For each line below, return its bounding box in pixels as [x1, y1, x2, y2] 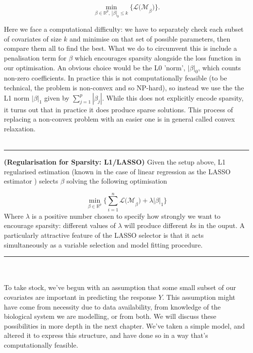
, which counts [198, 62, 241, 72]
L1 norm [4, 92, 30, 103]
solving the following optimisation [66, 176, 167, 186]
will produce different [124, 220, 188, 230]
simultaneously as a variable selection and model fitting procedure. [4, 239, 203, 249]
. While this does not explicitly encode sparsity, [102, 92, 244, 103]
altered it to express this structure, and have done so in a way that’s [4, 330, 208, 340]
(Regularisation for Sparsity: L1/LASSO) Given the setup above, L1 [4, 156, 226, 166]
